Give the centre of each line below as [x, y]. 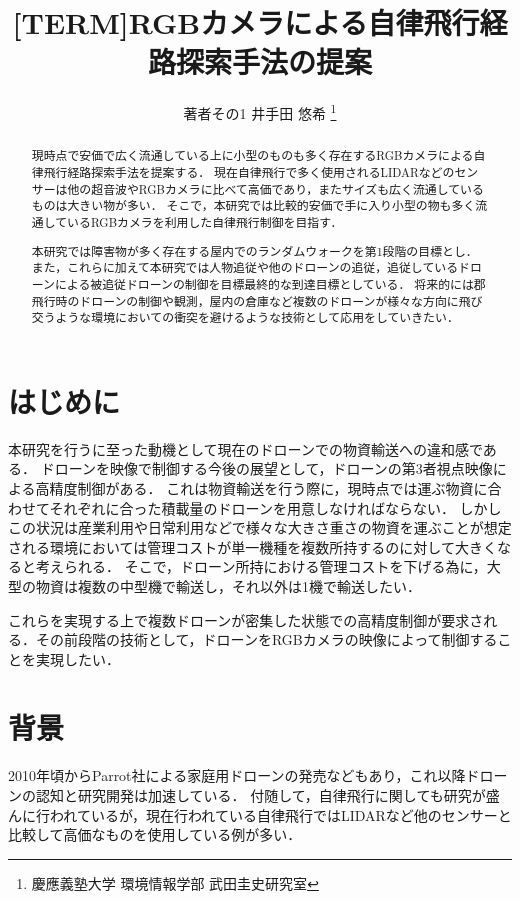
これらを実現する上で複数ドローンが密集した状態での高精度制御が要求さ [246, 619]
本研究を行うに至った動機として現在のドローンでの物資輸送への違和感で [245, 448]
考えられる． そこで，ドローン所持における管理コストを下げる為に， [261, 566]
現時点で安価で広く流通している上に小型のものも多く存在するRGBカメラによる [252, 155]
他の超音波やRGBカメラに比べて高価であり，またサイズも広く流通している [275, 188]
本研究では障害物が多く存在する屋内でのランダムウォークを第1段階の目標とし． [254, 250]
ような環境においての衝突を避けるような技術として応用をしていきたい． [257, 317]
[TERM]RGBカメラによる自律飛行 [246, 22]
